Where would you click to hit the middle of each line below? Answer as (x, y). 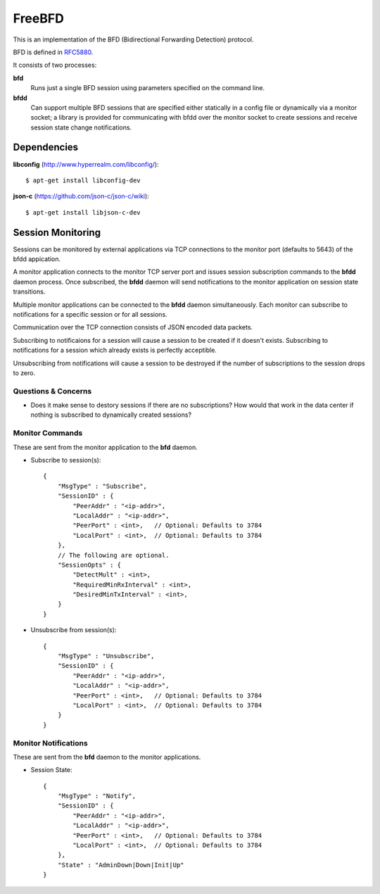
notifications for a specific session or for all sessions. (90, 314)
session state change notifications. (81, 127)
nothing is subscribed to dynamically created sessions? (111, 415)
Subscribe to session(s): (66, 460)
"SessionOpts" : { (89, 565)
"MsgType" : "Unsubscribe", (106, 656)
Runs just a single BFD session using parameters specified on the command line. (148, 88)
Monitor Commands (48, 433)
